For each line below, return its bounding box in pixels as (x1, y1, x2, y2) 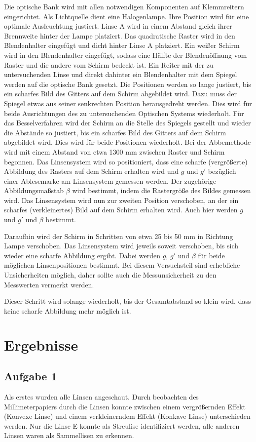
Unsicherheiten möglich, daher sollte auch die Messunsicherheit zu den (4, 270, 217, 280)
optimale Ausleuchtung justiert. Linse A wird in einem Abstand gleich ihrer (4, 21, 232, 31)
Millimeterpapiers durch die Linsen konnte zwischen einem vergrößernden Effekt (4, 401, 246, 411)
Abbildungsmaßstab (4, 185, 64, 196)
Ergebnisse (4, 334, 78, 355)
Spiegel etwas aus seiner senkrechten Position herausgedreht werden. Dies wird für (4, 98, 252, 108)
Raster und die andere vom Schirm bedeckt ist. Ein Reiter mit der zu (4, 59, 214, 70)
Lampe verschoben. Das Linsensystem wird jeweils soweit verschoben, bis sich (4, 241, 239, 251)
